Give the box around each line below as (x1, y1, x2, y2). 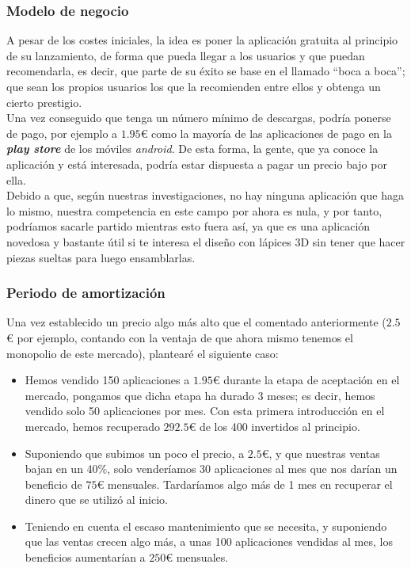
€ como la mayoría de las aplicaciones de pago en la (140, 124, 392, 141)
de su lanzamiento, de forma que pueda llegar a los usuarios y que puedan (6, 47, 365, 63)
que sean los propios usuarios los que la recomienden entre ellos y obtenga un (6, 78, 381, 94)
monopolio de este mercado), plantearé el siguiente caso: (6, 345, 279, 361)
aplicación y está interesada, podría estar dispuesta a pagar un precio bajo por (6, 155, 387, 172)
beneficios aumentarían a (25, 549, 146, 566)
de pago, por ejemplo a (6, 124, 118, 141)
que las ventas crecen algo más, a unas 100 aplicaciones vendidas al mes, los (25, 533, 393, 550)
